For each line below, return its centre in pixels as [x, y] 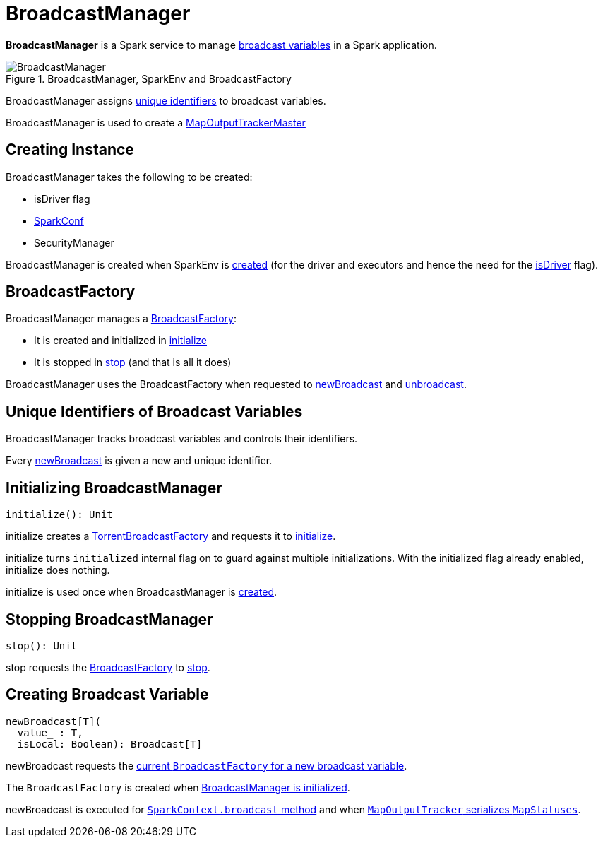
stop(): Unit [42, 645]
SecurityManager [74, 242]
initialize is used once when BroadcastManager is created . [142, 592]
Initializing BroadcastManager [114, 488]
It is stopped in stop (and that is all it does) [133, 362]
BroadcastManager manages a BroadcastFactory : [121, 319]
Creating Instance [70, 150]
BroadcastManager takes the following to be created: [129, 177]
